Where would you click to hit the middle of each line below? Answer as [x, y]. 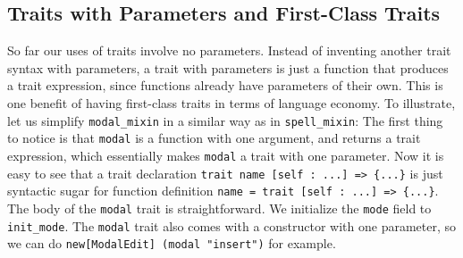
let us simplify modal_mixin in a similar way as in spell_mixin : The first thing [225, 120]
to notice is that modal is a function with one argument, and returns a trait [214, 138]
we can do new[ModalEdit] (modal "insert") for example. [172, 243]
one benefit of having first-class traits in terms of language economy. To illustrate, [231, 102]
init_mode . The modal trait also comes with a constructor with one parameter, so [232, 225]
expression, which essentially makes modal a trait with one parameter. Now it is [226, 155]
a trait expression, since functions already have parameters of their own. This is [225, 85]
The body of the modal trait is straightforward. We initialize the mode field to [219, 208]
